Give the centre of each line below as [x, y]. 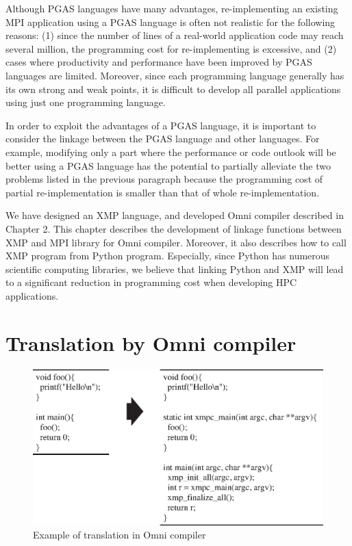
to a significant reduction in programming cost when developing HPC [151, 282]
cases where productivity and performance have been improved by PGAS [159, 62]
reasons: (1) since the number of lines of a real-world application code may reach [175, 35]
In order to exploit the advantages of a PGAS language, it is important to [161, 125]
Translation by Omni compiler [151, 342]
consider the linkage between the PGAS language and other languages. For [163, 139]
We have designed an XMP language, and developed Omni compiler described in [175, 215]
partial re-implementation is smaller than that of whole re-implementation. [163, 192]
